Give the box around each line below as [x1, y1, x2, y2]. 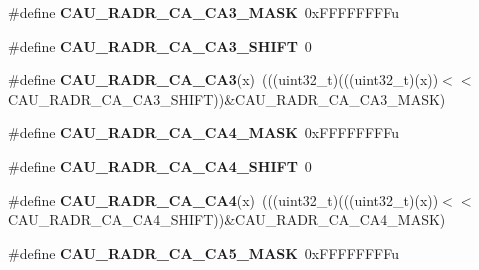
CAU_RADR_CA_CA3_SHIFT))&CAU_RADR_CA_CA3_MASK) [8, 88, 446, 109]
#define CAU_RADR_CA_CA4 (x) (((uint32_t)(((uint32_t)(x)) [8, 189, 439, 210]
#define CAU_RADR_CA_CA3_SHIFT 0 [8, 35, 312, 56]
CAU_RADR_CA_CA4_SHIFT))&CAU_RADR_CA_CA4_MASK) [8, 209, 446, 230]
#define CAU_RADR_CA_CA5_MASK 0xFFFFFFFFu [8, 242, 400, 263]
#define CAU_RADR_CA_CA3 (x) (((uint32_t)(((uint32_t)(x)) [8, 69, 439, 90]
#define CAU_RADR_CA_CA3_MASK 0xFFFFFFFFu [8, 2, 400, 22]
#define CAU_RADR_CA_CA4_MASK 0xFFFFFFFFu [8, 122, 400, 143]
